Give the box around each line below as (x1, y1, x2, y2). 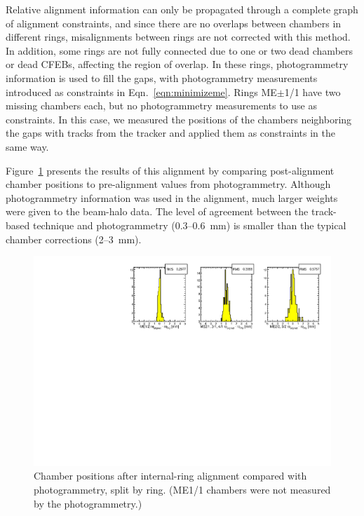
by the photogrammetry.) (34, 496, 142, 510)
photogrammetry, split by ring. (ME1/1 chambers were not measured (34, 482, 331, 496)
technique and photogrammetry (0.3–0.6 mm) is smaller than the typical (32, 217, 346, 232)
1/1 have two (284, 84, 341, 99)
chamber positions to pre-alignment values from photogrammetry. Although (6, 177, 331, 191)
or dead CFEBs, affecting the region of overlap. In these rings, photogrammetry (6, 57, 349, 72)
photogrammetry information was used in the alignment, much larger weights (6, 190, 338, 205)
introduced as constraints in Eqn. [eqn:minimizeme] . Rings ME (6, 84, 277, 99)
